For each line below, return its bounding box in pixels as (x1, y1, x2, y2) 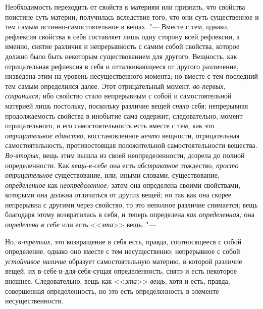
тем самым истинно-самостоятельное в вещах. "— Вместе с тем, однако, (5, 21, 229, 32)
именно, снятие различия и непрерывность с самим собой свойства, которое (5, 41, 240, 51)
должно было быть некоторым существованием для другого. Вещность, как (5, 50, 237, 61)
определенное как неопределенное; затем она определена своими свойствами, (5, 179, 241, 190)
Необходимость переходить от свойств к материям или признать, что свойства (5, 2, 245, 12)
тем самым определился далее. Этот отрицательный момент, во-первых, (5, 80, 226, 91)
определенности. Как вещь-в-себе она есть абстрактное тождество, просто (5, 160, 239, 170)
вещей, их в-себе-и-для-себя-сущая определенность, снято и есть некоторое (5, 266, 237, 276)
